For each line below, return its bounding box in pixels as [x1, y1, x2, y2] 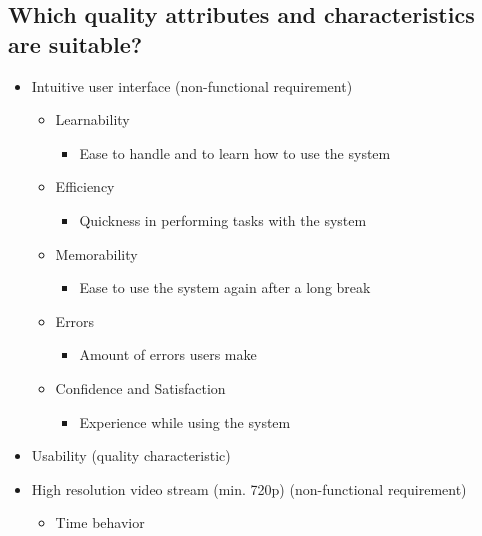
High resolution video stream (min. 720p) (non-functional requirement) [31, 478, 467, 499]
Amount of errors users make [79, 344, 257, 365]
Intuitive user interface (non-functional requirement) [31, 75, 353, 96]
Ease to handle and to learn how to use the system [79, 142, 391, 163]
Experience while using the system [79, 411, 291, 432]
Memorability [55, 243, 138, 264]
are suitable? [8, 28, 143, 59]
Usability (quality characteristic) [31, 445, 231, 466]
